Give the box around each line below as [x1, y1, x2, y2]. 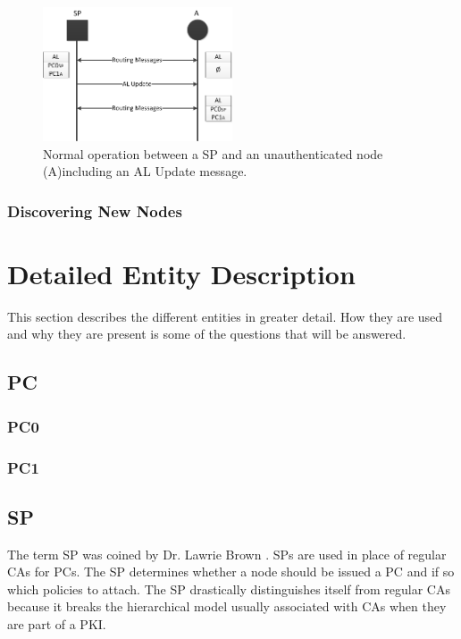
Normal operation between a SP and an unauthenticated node [43, 144, 383, 163]
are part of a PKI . [7, 615, 106, 634]
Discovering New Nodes [7, 199, 182, 222]
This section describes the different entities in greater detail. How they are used [7, 307, 443, 325]
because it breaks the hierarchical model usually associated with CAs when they [7, 597, 447, 616]
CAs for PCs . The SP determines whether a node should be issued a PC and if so [7, 562, 455, 581]
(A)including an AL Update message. [43, 162, 247, 181]
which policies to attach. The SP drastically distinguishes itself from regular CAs [7, 579, 450, 598]
